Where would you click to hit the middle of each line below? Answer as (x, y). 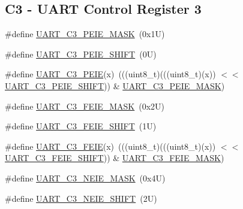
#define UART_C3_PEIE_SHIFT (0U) (81, 54)
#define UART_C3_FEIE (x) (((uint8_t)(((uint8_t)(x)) (110, 146)
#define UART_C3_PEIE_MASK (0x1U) (85, 34)
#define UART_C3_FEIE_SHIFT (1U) (81, 126)
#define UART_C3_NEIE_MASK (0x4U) (85, 178)
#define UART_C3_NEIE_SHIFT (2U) (81, 198)
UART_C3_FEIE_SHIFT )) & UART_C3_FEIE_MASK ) (115, 158)
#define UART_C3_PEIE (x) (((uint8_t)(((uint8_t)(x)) (110, 74)
